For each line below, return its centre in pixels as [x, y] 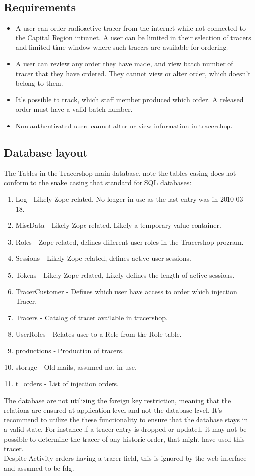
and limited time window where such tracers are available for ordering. [122, 47]
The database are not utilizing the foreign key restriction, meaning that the [118, 400]
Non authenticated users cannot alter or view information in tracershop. [124, 125]
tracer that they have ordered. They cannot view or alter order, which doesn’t [133, 73]
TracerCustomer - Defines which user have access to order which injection [126, 291]
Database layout [46, 152]
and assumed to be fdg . [39, 467]
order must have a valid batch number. [74, 109]
